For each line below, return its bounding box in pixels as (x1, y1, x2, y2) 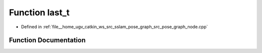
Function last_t (9, 7, 70, 18)
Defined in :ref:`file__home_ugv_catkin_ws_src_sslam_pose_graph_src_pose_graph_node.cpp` (21, 24, 208, 30)
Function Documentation (9, 36, 86, 44)
